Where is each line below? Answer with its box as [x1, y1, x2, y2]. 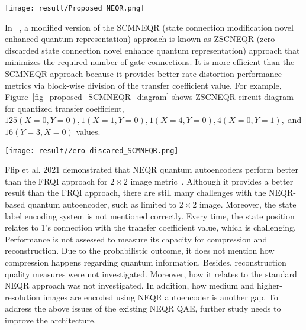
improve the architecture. [5, 313, 96, 326]
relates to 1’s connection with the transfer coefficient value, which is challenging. [5, 221, 296, 234]
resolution [5, 290, 41, 303]
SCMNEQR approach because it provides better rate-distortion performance [5, 67, 282, 80]
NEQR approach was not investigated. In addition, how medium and [5, 279, 255, 292]
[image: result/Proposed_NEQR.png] [5, 4, 145, 12]
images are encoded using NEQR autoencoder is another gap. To [43, 290, 278, 303]
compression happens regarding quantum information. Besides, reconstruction [5, 256, 286, 268]
